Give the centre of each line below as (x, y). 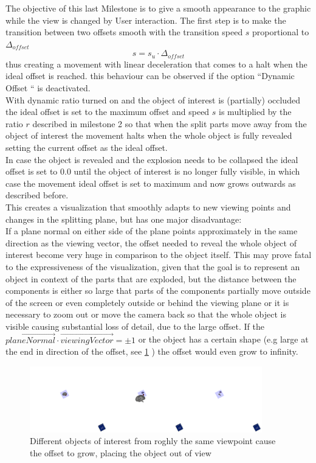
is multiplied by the (255, 112)
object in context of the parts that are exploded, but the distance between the (151, 278)
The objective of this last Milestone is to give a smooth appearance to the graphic (158, 8)
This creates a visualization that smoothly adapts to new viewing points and (148, 207)
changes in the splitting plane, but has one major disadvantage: (124, 219)
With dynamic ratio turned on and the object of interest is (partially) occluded (153, 99)
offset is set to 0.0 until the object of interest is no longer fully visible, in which (153, 171)
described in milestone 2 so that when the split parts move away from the (170, 123)
